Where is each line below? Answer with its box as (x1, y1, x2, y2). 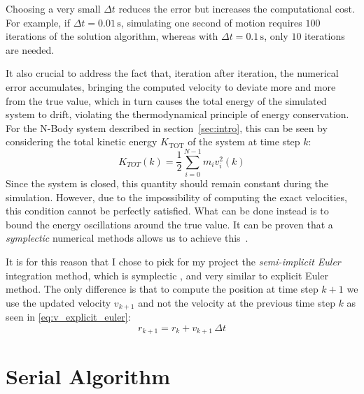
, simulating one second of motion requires (120, 15, 302, 29)
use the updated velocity (6, 295, 111, 309)
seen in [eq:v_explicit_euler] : (6, 309, 131, 324)
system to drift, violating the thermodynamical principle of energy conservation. (6, 107, 349, 122)
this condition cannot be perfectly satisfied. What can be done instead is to (6, 203, 329, 218)
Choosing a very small (6, 1, 101, 15)
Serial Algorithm (6, 361, 171, 390)
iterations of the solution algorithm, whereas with (6, 29, 218, 43)
